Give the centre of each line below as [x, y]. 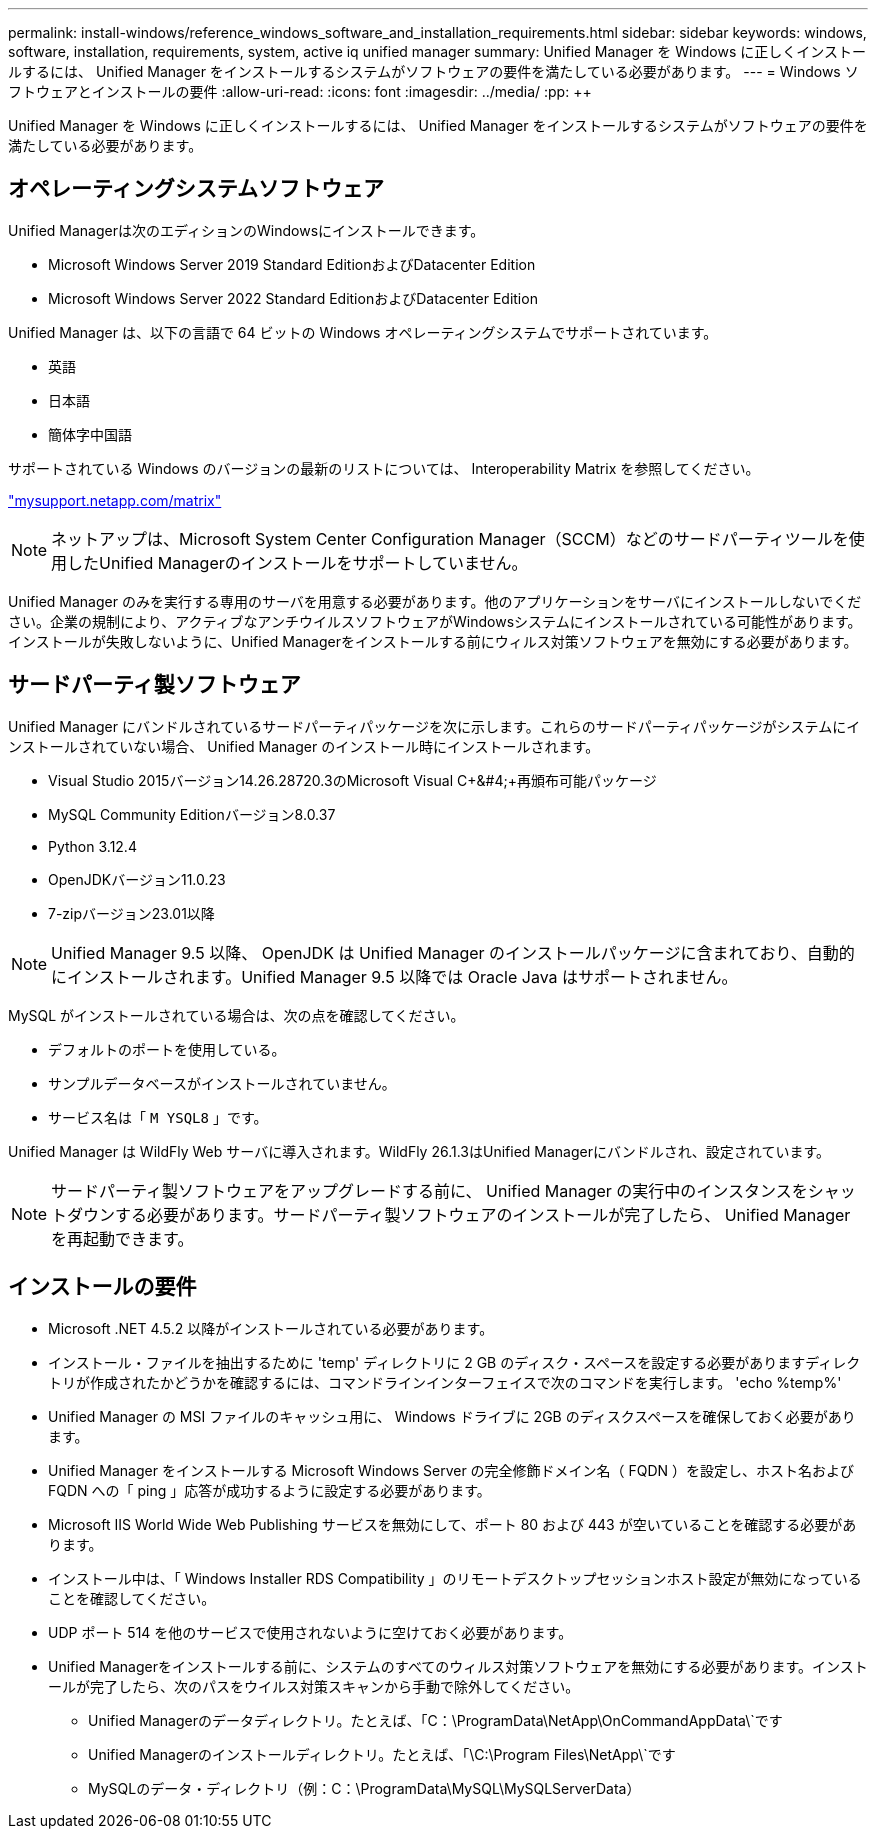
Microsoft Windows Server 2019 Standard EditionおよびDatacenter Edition [292, 264]
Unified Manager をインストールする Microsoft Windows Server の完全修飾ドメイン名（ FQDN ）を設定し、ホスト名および [451, 1470]
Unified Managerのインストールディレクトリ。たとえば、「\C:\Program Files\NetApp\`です [382, 1754]
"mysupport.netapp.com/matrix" [115, 500]
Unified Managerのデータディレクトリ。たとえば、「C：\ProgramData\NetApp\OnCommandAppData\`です [435, 1720]
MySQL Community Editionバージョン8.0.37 [192, 814]
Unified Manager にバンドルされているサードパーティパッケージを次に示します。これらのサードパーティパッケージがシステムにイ [434, 726]
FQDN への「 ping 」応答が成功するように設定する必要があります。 [269, 1490]
